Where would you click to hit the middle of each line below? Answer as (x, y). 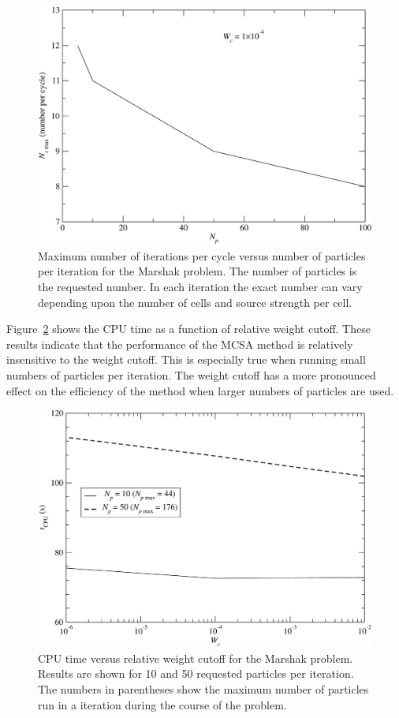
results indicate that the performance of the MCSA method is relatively (180, 344)
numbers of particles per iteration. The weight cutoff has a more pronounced (191, 375)
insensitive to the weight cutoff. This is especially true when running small (186, 359)
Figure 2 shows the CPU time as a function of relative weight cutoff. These (188, 329)
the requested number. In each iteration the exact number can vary (200, 287)
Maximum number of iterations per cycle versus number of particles (202, 255)
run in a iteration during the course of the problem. (162, 704)
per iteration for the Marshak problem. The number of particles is (198, 271)
